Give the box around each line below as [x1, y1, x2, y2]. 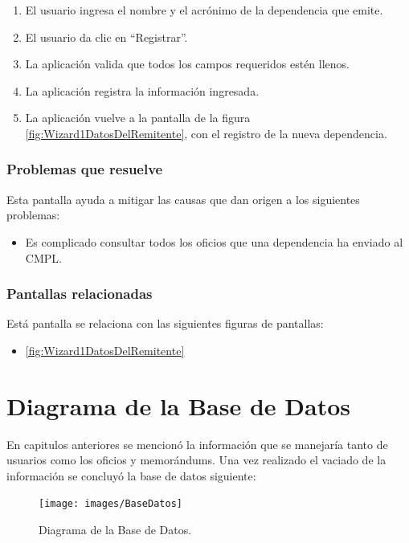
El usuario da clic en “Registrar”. [25, 28, 188, 45]
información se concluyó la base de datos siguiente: [6, 467, 256, 484]
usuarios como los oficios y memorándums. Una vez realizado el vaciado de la [6, 451, 387, 468]
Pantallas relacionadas [6, 284, 153, 304]
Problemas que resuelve [6, 159, 163, 179]
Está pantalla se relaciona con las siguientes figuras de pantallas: [6, 315, 324, 332]
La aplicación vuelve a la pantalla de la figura [25, 109, 251, 126]
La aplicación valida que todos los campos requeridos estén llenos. [25, 55, 350, 72]
